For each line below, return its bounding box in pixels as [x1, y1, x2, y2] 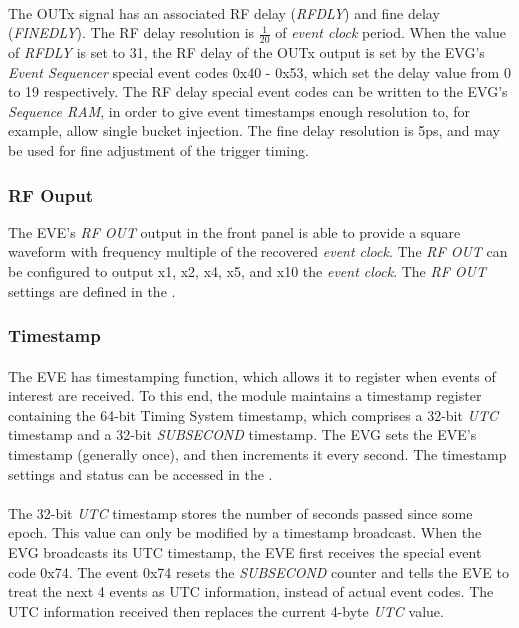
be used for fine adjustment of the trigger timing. [8, 139, 309, 160]
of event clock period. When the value [275, 22, 506, 43]
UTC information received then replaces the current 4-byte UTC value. [8, 600, 444, 621]
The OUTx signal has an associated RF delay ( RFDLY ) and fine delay [8, 2, 440, 23]
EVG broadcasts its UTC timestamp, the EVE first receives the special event [8, 541, 482, 562]
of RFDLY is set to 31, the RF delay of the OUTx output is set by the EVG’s [8, 42, 485, 63]
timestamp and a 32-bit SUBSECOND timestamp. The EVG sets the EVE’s [8, 424, 477, 445]
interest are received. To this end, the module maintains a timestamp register [8, 385, 482, 406]
